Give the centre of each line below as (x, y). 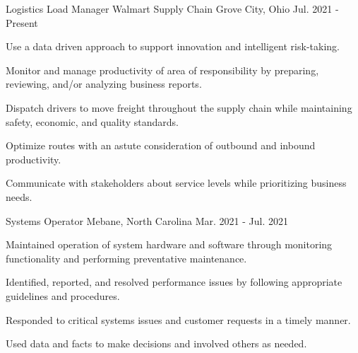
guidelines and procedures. (63, 295)
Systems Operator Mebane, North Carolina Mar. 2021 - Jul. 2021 (147, 220)
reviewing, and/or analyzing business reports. (104, 84)
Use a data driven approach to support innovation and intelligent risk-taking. (173, 46)
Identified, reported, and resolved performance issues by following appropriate (174, 282)
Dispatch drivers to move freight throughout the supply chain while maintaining (179, 107)
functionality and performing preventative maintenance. (126, 258)
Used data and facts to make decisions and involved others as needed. (156, 343)
